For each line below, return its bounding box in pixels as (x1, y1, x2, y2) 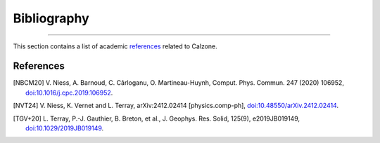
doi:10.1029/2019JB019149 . (25, 124, 104, 132)
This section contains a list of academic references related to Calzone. (13, 42, 217, 50)
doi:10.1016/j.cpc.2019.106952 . (25, 88, 113, 97)
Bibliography (13, 11, 89, 26)
